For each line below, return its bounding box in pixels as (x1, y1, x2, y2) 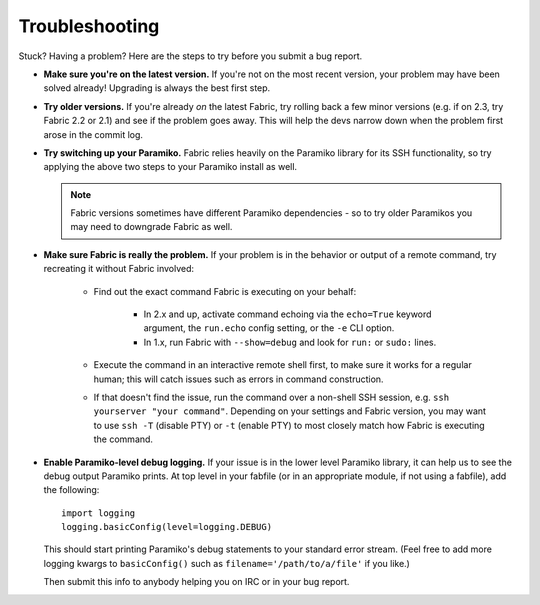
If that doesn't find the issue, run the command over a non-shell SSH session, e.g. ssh (93, 391, 450, 403)
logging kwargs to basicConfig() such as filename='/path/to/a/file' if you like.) (43, 557, 410, 569)
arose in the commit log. (43, 128, 144, 140)
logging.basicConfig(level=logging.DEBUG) (61, 521, 273, 533)
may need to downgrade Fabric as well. (70, 221, 233, 233)
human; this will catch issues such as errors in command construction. (93, 373, 384, 385)
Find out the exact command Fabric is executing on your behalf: (93, 285, 357, 297)
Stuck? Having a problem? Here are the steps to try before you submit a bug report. (18, 50, 363, 62)
